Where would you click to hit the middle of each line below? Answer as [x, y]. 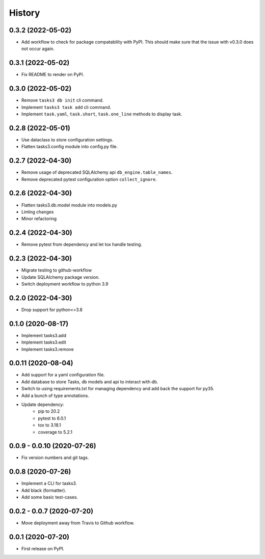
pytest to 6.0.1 [52, 418]
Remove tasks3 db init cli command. [63, 100]
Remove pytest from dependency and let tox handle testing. [82, 244]
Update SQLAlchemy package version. [61, 277]
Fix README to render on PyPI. [53, 75]
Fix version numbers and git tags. [55, 458]
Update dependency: [43, 404]
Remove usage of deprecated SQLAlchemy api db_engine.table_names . [97, 172]
